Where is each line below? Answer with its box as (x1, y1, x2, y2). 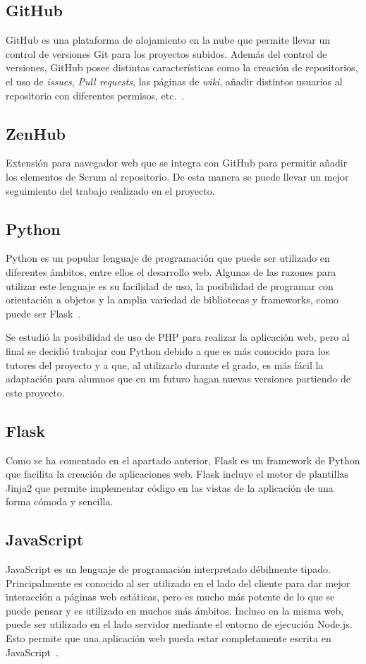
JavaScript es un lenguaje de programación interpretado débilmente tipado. (6, 562, 331, 577)
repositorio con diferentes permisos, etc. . (6, 87, 185, 102)
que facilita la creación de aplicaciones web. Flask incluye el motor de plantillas (6, 466, 348, 481)
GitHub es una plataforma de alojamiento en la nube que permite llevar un (6, 32, 330, 47)
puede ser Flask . (6, 306, 81, 320)
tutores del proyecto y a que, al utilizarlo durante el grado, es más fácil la (6, 357, 324, 372)
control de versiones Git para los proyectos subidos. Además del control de (6, 46, 327, 61)
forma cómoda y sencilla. (6, 494, 114, 509)
